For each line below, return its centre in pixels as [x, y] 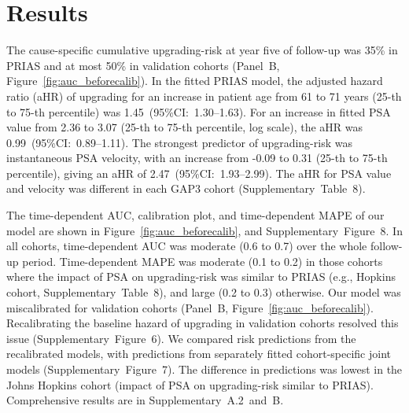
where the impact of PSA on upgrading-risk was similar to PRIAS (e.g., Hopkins [201, 277]
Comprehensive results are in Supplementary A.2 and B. [145, 400]
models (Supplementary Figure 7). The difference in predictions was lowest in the [204, 369]
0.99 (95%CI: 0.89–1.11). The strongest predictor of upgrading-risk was [179, 142]
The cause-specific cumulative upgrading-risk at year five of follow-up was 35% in [202, 50]
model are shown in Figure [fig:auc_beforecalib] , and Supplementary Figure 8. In [204, 230]
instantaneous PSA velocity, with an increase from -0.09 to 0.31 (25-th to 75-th [197, 158]
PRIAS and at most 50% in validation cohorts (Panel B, [143, 65]
